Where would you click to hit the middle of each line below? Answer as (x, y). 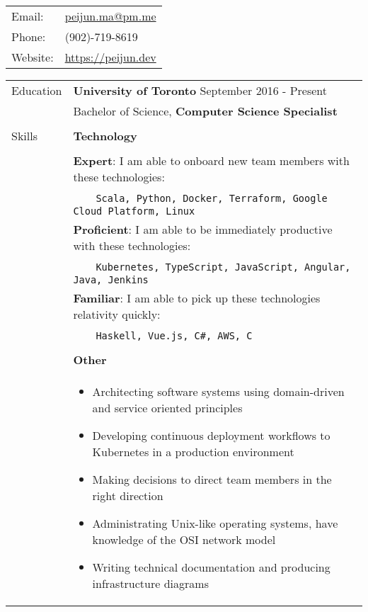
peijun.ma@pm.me (110, 16)
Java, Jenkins (111, 280)
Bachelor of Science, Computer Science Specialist (205, 111)
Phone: (29, 36)
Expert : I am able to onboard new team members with (211, 160)
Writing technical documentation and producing (211, 567)
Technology (105, 136)
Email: (28, 16)
